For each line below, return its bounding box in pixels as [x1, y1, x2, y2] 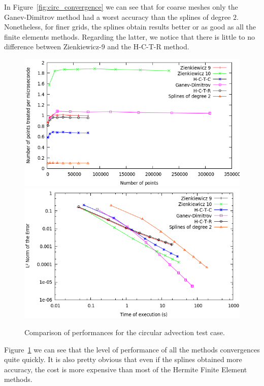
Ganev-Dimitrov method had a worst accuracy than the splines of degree [4, 11, 231, 22]
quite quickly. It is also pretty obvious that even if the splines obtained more [4, 354, 242, 365]
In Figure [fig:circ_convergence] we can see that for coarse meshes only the [4, 2, 238, 12]
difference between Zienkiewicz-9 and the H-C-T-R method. [4, 41, 189, 52]
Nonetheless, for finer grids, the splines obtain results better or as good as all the [4, 21, 256, 32]
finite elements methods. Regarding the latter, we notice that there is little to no [4, 31, 255, 42]
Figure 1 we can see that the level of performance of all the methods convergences [4, 344, 260, 354]
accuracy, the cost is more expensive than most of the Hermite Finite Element [4, 364, 247, 374]
